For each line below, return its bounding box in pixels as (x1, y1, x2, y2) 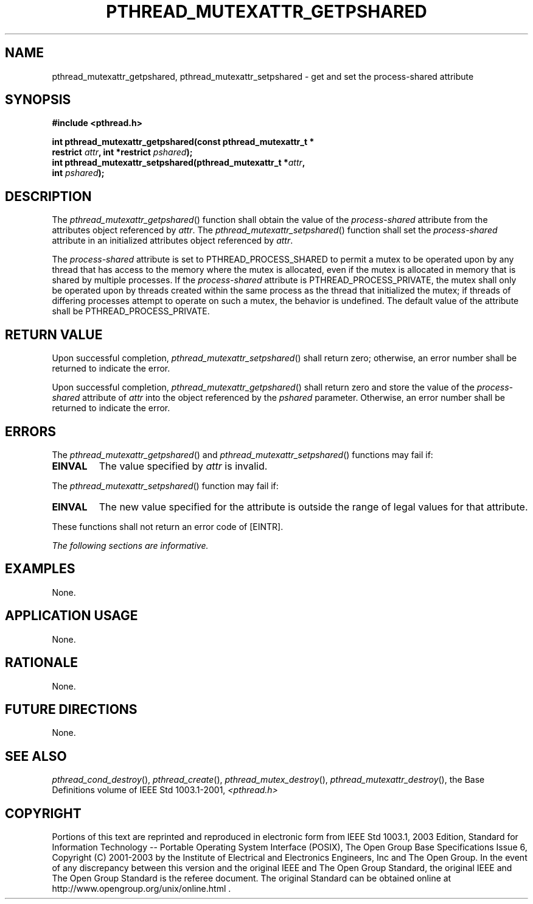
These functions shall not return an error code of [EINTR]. (52, 521, 284, 532)
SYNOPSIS (5, 92, 71, 108)
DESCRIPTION (5, 188, 92, 204)
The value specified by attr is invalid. (99, 459, 268, 472)
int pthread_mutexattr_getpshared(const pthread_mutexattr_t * (52, 136, 315, 147)
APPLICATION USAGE (5, 608, 138, 624)
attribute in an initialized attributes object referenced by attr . (52, 235, 293, 246)
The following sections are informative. (52, 540, 209, 551)
